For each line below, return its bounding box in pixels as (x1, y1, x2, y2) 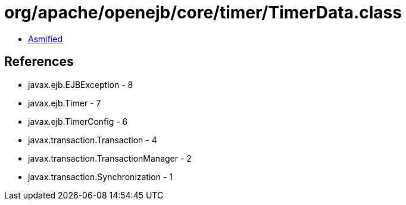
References (4, 54, 74, 70)
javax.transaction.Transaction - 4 (28, 134, 157, 145)
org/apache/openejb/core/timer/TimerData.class (4, 2, 402, 23)
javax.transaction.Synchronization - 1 (28, 171, 173, 182)
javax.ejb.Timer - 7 (28, 97, 101, 108)
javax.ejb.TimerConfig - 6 (28, 116, 128, 127)
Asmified (28, 33, 63, 44)
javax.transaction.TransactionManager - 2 (28, 153, 192, 163)
